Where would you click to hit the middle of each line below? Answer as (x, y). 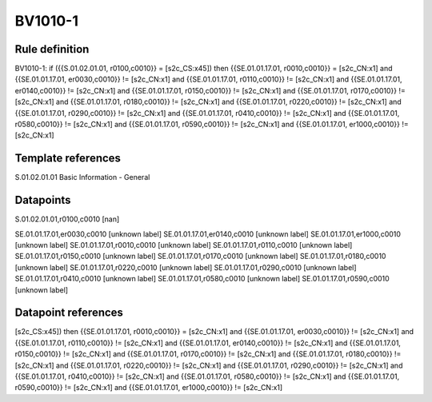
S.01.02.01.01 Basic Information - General (82, 177)
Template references (68, 159)
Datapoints (43, 200)
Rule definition (52, 49)
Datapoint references (69, 313)
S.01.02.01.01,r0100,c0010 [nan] (67, 219)
